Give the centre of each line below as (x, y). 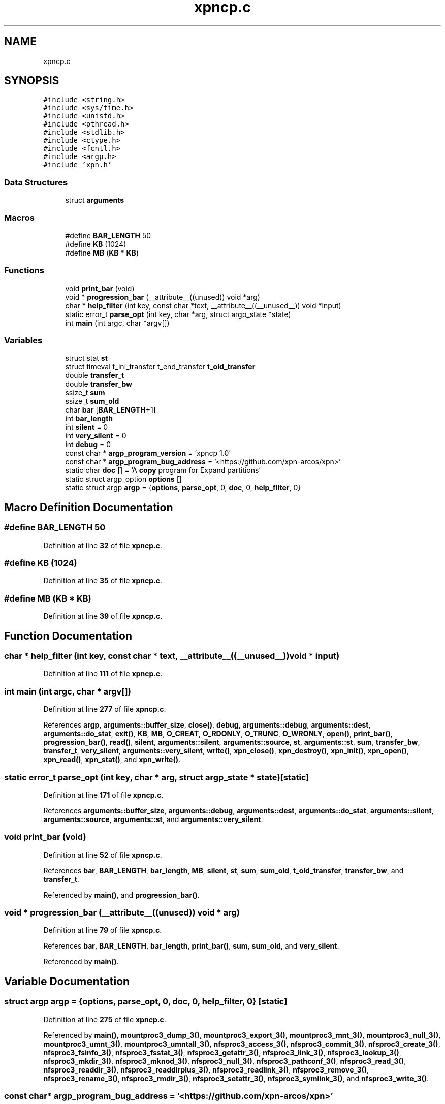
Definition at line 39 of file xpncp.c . (103, 616)
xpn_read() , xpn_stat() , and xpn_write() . (112, 760)
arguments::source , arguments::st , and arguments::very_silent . (153, 819)
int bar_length (89, 419)
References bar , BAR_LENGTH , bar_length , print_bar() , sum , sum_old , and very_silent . (191, 946)
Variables (23, 341)
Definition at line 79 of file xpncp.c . (103, 930)
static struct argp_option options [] (123, 479)
